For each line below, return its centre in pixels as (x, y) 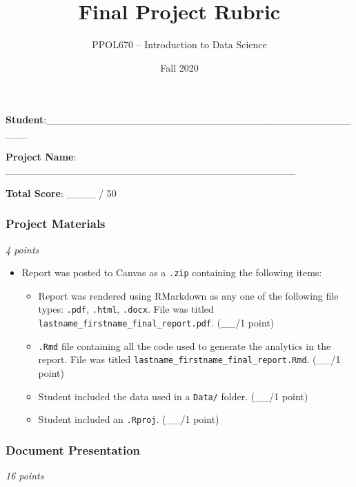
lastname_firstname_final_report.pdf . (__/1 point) (156, 322)
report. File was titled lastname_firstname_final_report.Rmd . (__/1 (189, 359)
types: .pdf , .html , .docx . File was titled (126, 309)
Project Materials (56, 224)
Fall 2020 (179, 67)
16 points (25, 476)
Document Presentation (73, 449)
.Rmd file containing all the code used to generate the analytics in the (185, 345)
